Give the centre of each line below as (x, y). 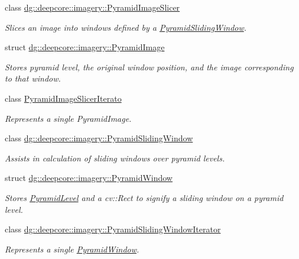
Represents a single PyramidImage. (68, 118)
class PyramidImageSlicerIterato (63, 98)
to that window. (33, 78)
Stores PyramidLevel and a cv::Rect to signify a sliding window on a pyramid (144, 197)
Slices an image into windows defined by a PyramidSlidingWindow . (126, 27)
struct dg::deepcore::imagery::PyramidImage (85, 47)
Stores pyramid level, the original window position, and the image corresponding (149, 67)
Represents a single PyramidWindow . (72, 249)
